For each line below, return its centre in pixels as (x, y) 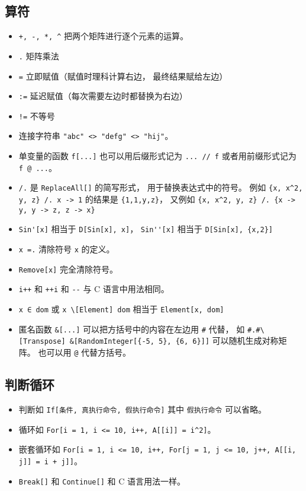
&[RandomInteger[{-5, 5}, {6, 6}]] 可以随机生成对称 (174, 340)
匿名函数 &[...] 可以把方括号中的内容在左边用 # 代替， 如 (132, 329)
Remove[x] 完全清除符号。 (68, 269)
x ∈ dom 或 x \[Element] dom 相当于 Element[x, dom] (121, 309)
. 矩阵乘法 (39, 56)
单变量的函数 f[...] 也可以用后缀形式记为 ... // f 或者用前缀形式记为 (157, 156)
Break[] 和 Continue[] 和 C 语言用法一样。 (102, 481)
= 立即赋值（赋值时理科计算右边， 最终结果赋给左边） (123, 76)
